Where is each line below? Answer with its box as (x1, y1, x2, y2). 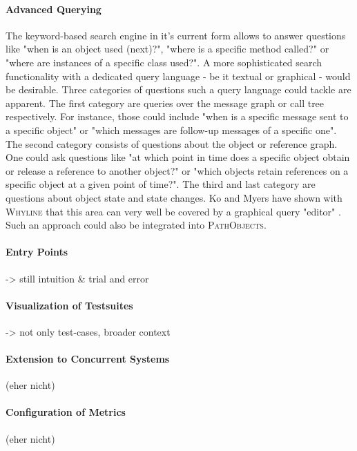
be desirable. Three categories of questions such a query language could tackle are (6, 82, 351, 97)
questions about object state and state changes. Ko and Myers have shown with (6, 190, 342, 204)
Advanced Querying (6, 1, 102, 16)
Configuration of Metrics (6, 405, 126, 419)
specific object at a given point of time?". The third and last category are (6, 177, 316, 191)
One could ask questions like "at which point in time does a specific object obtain (6, 150, 350, 164)
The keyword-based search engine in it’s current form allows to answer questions (6, 28, 346, 42)
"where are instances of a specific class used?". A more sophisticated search (6, 55, 322, 69)
